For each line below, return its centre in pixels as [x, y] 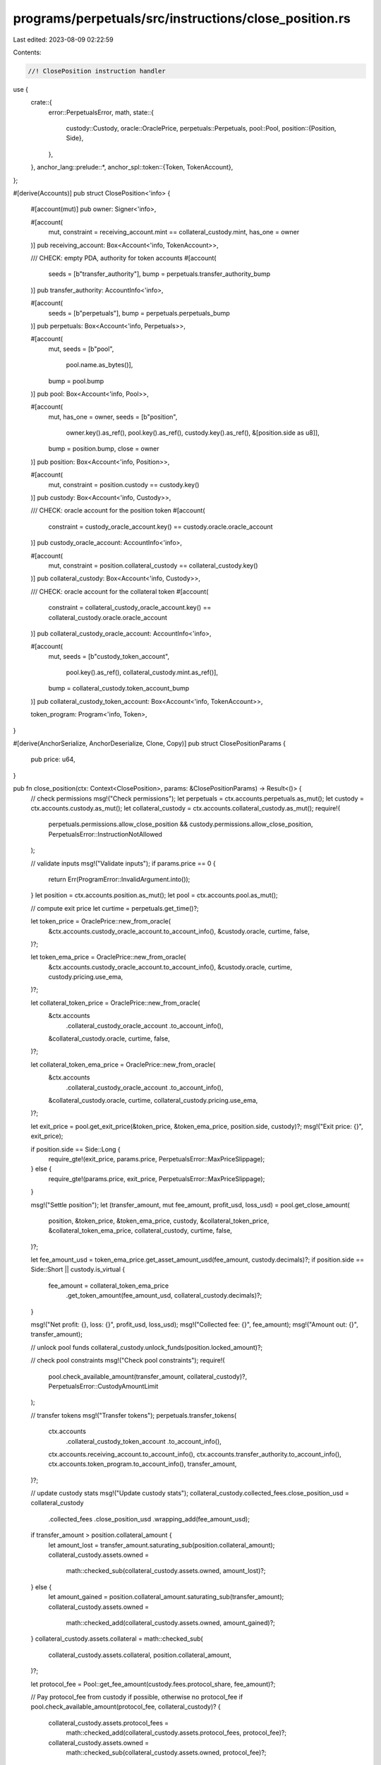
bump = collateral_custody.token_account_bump [119, 688]
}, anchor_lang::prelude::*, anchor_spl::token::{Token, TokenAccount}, [132, 167]
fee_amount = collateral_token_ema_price [109, 1286]
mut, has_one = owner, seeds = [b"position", [113, 417]
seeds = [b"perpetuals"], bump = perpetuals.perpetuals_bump [139, 313]
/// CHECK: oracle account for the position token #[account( [118, 510]
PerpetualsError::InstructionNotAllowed [105, 834]
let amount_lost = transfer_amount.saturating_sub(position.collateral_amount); [162, 1545]
